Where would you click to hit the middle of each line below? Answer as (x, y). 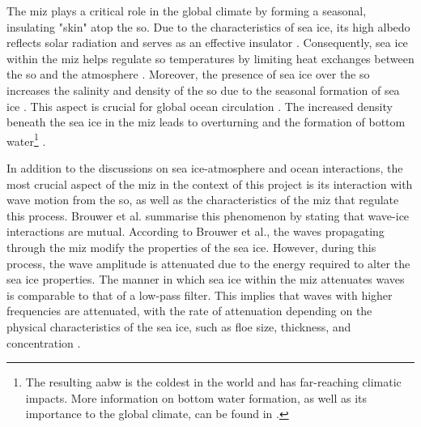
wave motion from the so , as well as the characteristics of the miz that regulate (203, 200)
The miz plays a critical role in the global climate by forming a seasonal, (187, 11)
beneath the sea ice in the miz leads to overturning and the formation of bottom (206, 122)
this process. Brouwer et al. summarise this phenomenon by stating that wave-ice (208, 215)
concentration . (44, 342)
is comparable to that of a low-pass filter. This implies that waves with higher (200, 295)
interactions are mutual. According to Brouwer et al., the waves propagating (196, 231)
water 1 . (26, 139)
